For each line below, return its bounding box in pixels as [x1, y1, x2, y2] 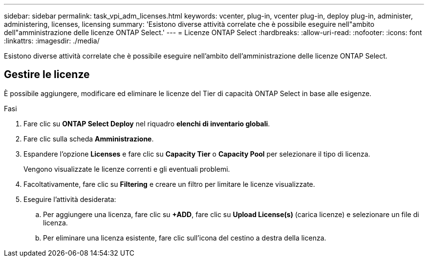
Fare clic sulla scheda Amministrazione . [23, 134, 154, 143]
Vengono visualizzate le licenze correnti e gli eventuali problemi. [23, 164, 230, 173]
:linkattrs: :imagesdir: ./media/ [4, 37, 100, 45]
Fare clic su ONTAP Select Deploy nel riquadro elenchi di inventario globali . [23, 119, 270, 128]
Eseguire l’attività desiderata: [23, 195, 116, 203]
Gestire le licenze [4, 68, 90, 81]
